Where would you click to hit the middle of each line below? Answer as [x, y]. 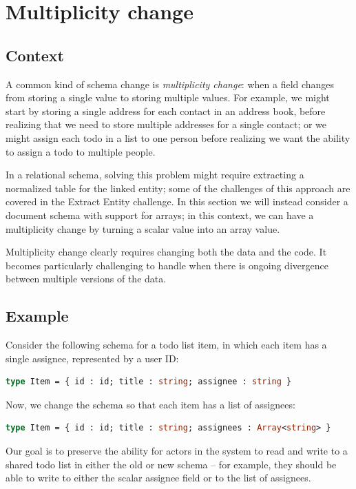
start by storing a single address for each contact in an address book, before [166, 111]
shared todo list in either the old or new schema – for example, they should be [171, 464]
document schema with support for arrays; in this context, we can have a [160, 215]
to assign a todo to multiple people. [81, 151]
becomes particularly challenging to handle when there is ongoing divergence [167, 265]
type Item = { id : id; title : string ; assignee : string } [149, 382]
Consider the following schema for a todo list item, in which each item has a [166, 345]
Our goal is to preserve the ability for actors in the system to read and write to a [177, 451]
